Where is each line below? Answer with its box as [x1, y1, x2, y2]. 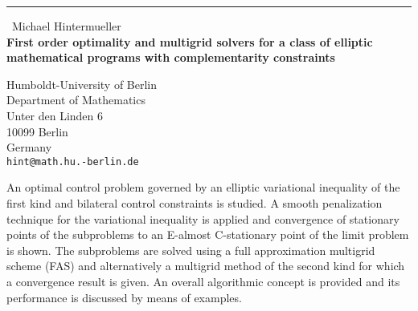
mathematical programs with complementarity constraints [6, 49, 335, 66]
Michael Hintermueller [12, 18, 121, 34]
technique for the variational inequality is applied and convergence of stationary [6, 210, 400, 227]
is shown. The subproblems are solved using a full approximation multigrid [6, 241, 375, 258]
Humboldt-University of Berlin [6, 75, 158, 92]
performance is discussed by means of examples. [6, 289, 242, 305]
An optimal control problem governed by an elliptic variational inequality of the [6, 179, 400, 196]
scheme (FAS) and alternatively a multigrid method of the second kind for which [6, 257, 405, 274]
